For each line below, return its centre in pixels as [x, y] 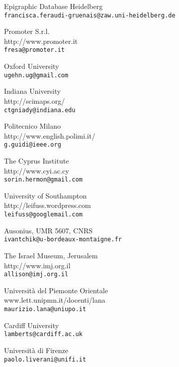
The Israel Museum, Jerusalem [51, 255]
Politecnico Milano [32, 126]
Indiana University [32, 91]
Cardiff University [31, 325]
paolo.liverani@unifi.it [45, 359]
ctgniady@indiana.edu [40, 110]
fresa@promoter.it [34, 50]
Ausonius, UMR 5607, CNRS [48, 230]
